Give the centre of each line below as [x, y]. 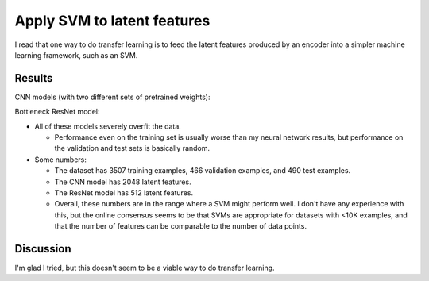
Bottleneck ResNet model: [57, 112]
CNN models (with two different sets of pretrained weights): [112, 97]
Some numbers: [60, 160]
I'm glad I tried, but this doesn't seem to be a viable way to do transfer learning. [145, 268]
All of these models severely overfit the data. [108, 126]
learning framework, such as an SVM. [76, 55]
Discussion [43, 249]
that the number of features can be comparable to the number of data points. [181, 226]
